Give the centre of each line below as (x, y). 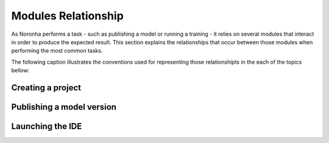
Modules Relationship (68, 16)
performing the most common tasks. (57, 51)
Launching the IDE (47, 126)
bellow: (20, 70)
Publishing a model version (64, 107)
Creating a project (46, 88)
